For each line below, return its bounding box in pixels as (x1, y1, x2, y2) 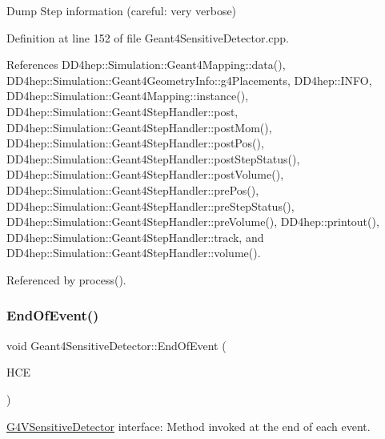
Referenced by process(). (6, 271, 126, 288)
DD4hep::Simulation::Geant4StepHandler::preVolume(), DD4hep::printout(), (6, 213, 379, 230)
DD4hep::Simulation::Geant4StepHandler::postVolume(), (6, 166, 284, 183)
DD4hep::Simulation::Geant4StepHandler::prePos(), (6, 181, 259, 198)
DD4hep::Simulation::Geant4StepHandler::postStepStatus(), (6, 150, 300, 167)
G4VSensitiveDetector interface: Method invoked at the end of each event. (6, 417, 371, 434)
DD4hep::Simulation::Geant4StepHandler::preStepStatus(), (6, 197, 295, 214)
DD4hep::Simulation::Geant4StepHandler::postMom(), (6, 119, 272, 135)
